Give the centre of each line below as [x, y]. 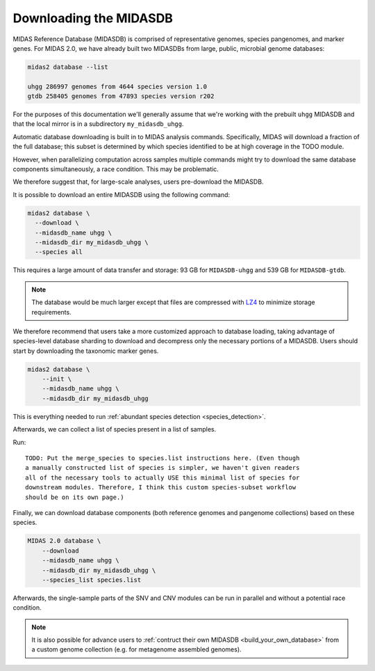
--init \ [57, 379]
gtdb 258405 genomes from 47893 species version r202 [121, 96]
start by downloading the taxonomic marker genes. [86, 351]
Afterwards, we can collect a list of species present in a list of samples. [115, 429]
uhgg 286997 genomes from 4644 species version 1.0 [117, 86]
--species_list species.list [92, 580]
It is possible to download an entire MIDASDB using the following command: [122, 194]
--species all [59, 252]
